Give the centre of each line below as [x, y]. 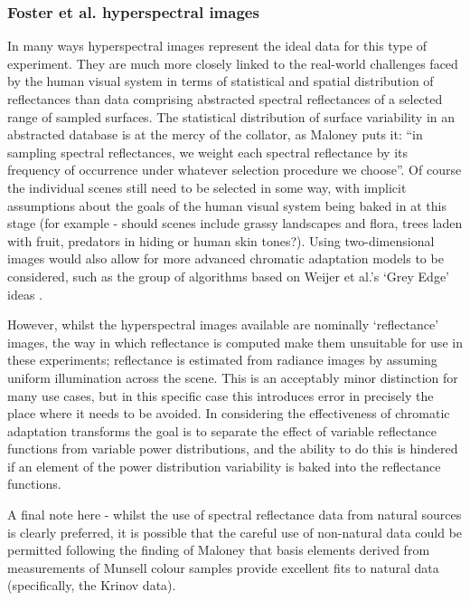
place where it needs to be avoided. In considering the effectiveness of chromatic [229, 413]
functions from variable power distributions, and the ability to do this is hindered [233, 448]
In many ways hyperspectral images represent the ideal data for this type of [217, 46]
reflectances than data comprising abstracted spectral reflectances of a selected [225, 99]
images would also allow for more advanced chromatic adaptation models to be [226, 258]
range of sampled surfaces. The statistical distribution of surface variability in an [231, 116]
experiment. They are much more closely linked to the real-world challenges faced [233, 63]
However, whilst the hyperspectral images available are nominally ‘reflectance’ [223, 324]
